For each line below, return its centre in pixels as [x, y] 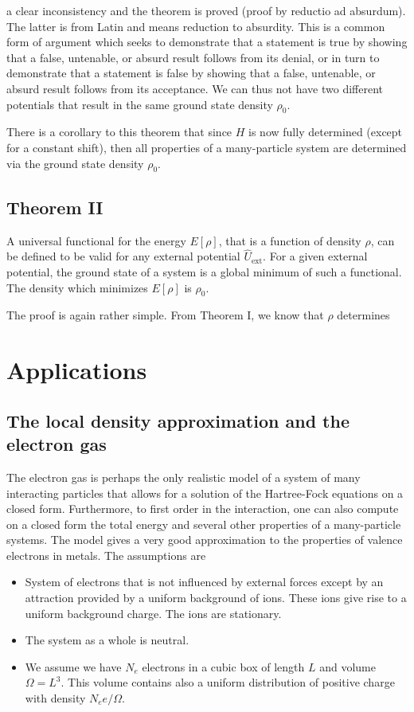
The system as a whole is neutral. [107, 640]
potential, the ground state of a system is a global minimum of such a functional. [204, 271]
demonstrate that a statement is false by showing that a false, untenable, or [191, 73]
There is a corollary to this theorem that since [119, 132]
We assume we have [73, 666]
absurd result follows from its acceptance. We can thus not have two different [195, 88]
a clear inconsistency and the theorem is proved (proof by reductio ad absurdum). [206, 10]
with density [55, 698]
